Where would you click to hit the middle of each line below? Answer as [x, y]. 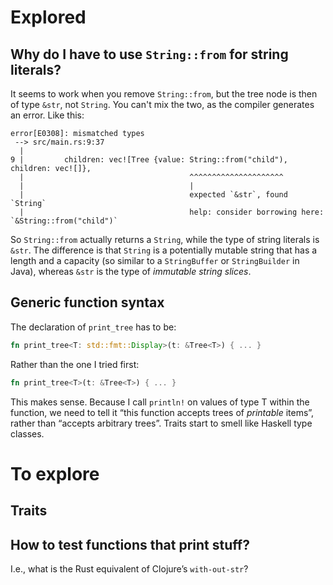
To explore [55, 473]
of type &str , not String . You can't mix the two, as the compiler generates [162, 104]
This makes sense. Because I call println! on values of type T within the [160, 402]
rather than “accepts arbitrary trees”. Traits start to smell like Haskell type [161, 423]
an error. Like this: [47, 115]
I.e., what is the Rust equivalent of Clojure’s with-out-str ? [129, 568]
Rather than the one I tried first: [75, 364]
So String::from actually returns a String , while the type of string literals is [165, 239]
